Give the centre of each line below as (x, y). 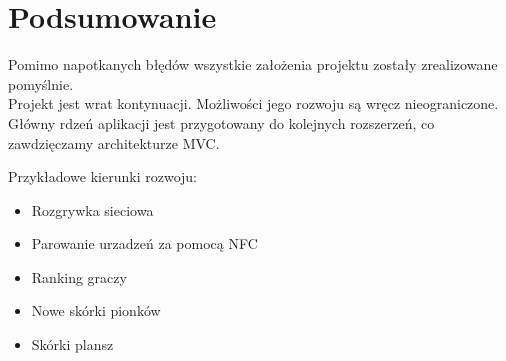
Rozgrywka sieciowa (92, 209)
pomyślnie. (41, 83)
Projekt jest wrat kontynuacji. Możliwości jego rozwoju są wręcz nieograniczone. (253, 103)
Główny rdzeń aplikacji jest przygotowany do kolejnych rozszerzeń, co (221, 122)
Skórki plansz (72, 344)
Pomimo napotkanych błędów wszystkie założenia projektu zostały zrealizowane (253, 64)
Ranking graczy (79, 276)
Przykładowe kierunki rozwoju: (102, 176)
